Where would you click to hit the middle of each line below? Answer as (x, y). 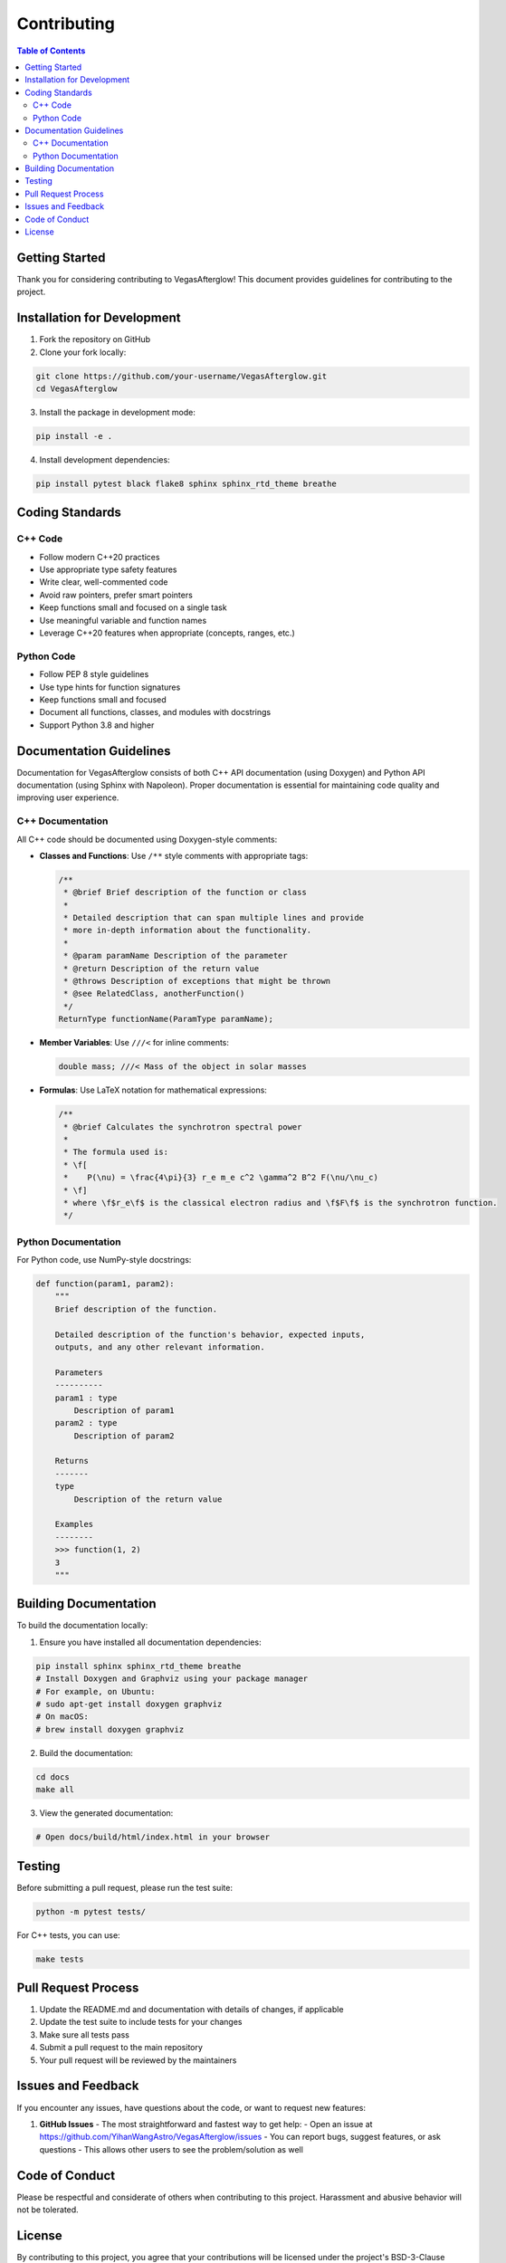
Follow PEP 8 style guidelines (94, 674)
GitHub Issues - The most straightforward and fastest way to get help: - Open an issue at (206, 2124)
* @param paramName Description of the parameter (176, 956)
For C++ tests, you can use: (69, 1935)
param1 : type (86, 1398)
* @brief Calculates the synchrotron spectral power (183, 1127)
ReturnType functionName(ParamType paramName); (166, 1019)
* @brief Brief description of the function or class (185, 893)
